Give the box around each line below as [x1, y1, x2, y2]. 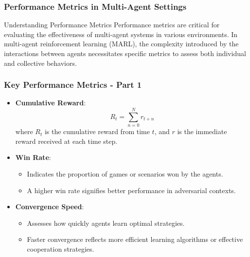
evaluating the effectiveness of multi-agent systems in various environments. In [4, 29, 238, 39]
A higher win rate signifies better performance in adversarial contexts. [27, 185, 236, 195]
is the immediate [177, 126, 227, 137]
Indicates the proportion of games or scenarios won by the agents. [27, 168, 223, 178]
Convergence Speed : [15, 201, 84, 212]
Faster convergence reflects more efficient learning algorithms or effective [27, 234, 243, 244]
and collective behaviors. [4, 58, 77, 68]
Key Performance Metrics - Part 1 [4, 79, 142, 91]
